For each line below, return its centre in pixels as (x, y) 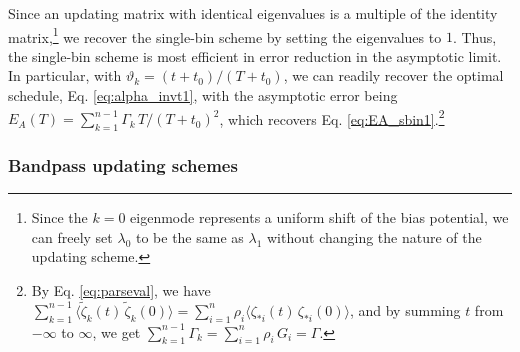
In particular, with (65, 75)
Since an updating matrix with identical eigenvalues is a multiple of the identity (253, 13)
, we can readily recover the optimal (393, 75)
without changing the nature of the (374, 236)
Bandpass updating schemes (123, 165)
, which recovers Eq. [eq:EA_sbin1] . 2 (332, 117)
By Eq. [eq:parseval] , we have (121, 290)
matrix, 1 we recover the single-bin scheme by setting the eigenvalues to (225, 35)
